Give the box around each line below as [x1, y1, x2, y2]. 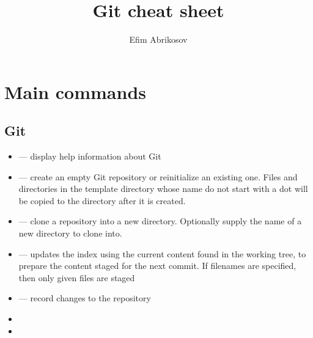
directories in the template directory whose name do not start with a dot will [18, 182, 308, 195]
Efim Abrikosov [129, 33, 188, 46]
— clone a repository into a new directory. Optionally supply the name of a [18, 215, 302, 227]
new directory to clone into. [18, 227, 122, 240]
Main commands [4, 79, 146, 104]
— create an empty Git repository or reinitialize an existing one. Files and [18, 170, 298, 183]
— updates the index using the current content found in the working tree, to [18, 247, 306, 260]
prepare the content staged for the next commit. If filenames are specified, [18, 259, 296, 272]
